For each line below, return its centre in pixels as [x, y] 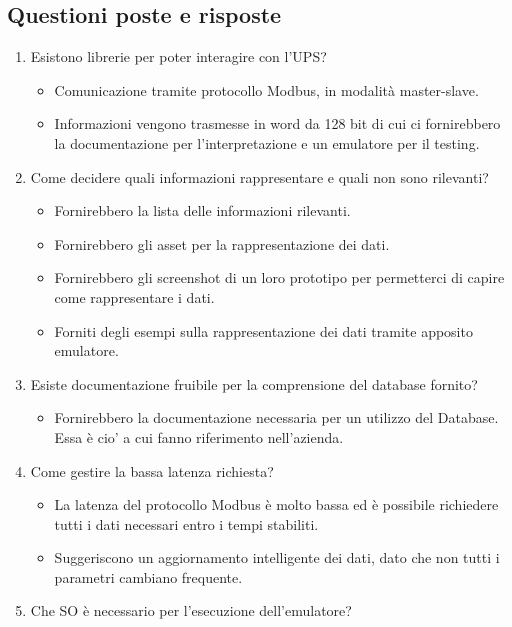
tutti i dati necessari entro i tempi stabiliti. [186, 523]
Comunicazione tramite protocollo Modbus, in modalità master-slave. [266, 89]
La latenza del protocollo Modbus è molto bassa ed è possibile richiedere [276, 504]
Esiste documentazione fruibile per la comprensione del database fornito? [254, 383]
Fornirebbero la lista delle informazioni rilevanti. [202, 210]
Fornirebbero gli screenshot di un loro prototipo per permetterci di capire [279, 277]
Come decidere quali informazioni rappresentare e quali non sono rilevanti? [259, 176]
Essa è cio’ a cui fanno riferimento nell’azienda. [199, 436]
